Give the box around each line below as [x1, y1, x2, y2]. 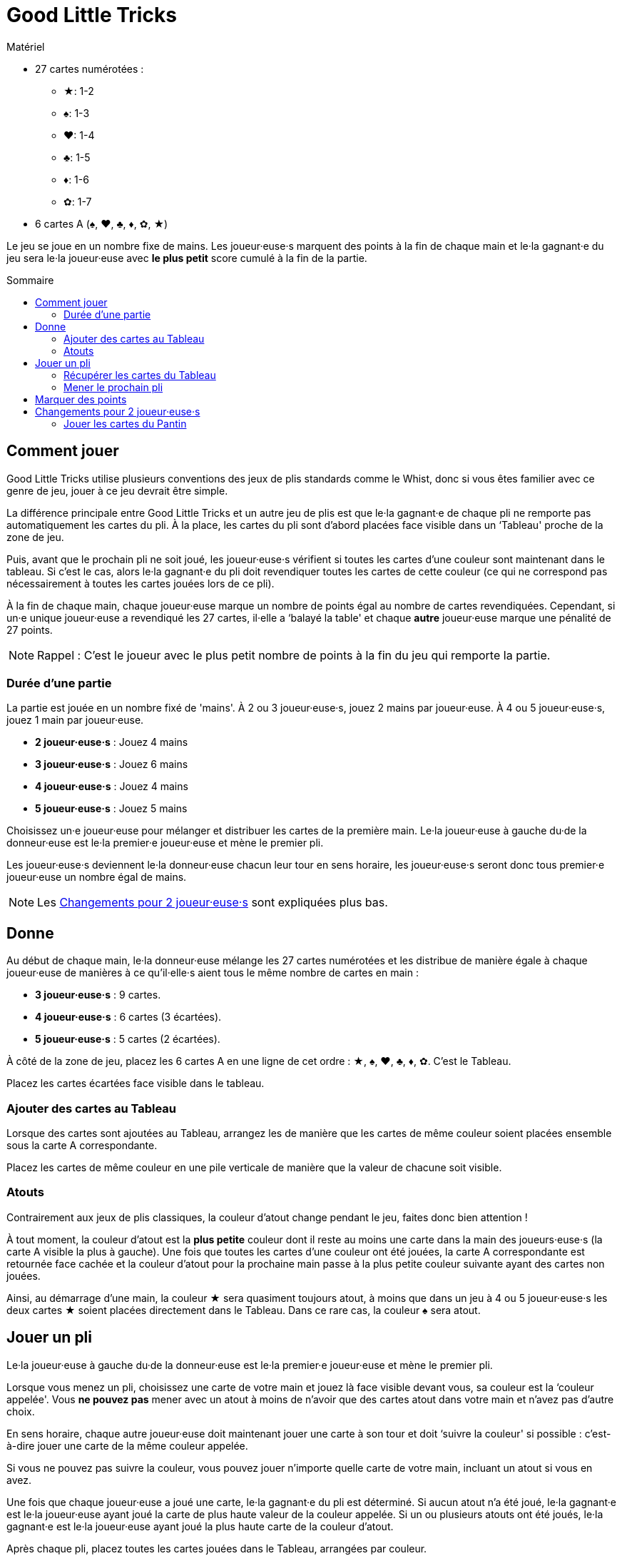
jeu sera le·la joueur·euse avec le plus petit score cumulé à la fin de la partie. [6, 251, 367, 264]
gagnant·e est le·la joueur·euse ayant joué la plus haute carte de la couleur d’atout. [6, 1520, 394, 1532]
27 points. [6, 623, 53, 636]
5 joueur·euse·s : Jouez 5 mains [35, 802, 188, 815]
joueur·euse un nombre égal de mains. [6, 871, 187, 884]
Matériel [6, 40, 45, 53]
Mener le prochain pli [63, 380, 163, 393]
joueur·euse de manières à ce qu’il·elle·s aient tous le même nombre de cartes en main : [6, 966, 419, 979]
